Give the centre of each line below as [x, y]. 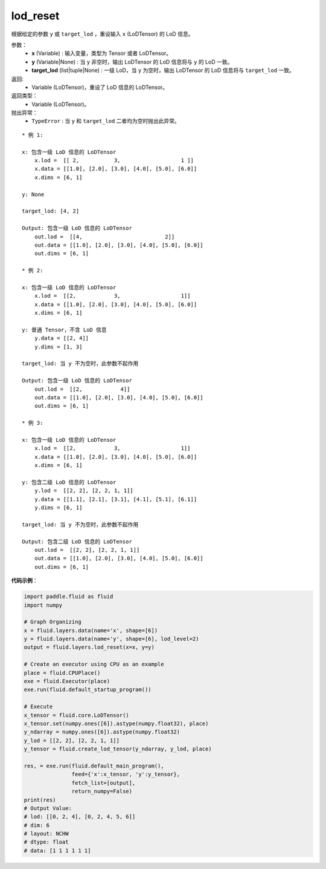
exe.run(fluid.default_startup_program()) [88, 690]
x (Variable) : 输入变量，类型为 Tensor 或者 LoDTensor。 [102, 53]
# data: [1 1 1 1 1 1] [57, 851]
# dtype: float [46, 842]
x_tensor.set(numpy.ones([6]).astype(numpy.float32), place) [116, 723]
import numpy [43, 605]
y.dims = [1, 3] [58, 347]
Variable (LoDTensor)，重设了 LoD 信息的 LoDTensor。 [100, 87]
